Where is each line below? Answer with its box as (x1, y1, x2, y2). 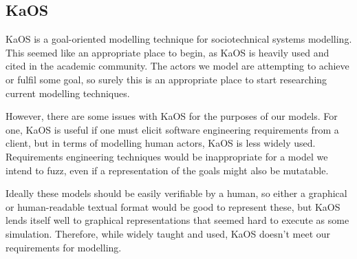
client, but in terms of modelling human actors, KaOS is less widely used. (6, 136, 316, 150)
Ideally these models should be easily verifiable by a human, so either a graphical (6, 186, 347, 200)
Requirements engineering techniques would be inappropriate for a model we (6, 149, 328, 163)
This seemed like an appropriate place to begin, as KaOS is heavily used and (6, 45, 329, 59)
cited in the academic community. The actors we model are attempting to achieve (6, 59, 349, 73)
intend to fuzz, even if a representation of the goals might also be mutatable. (6, 163, 329, 177)
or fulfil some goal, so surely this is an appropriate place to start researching (6, 72, 327, 86)
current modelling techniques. (6, 85, 130, 100)
